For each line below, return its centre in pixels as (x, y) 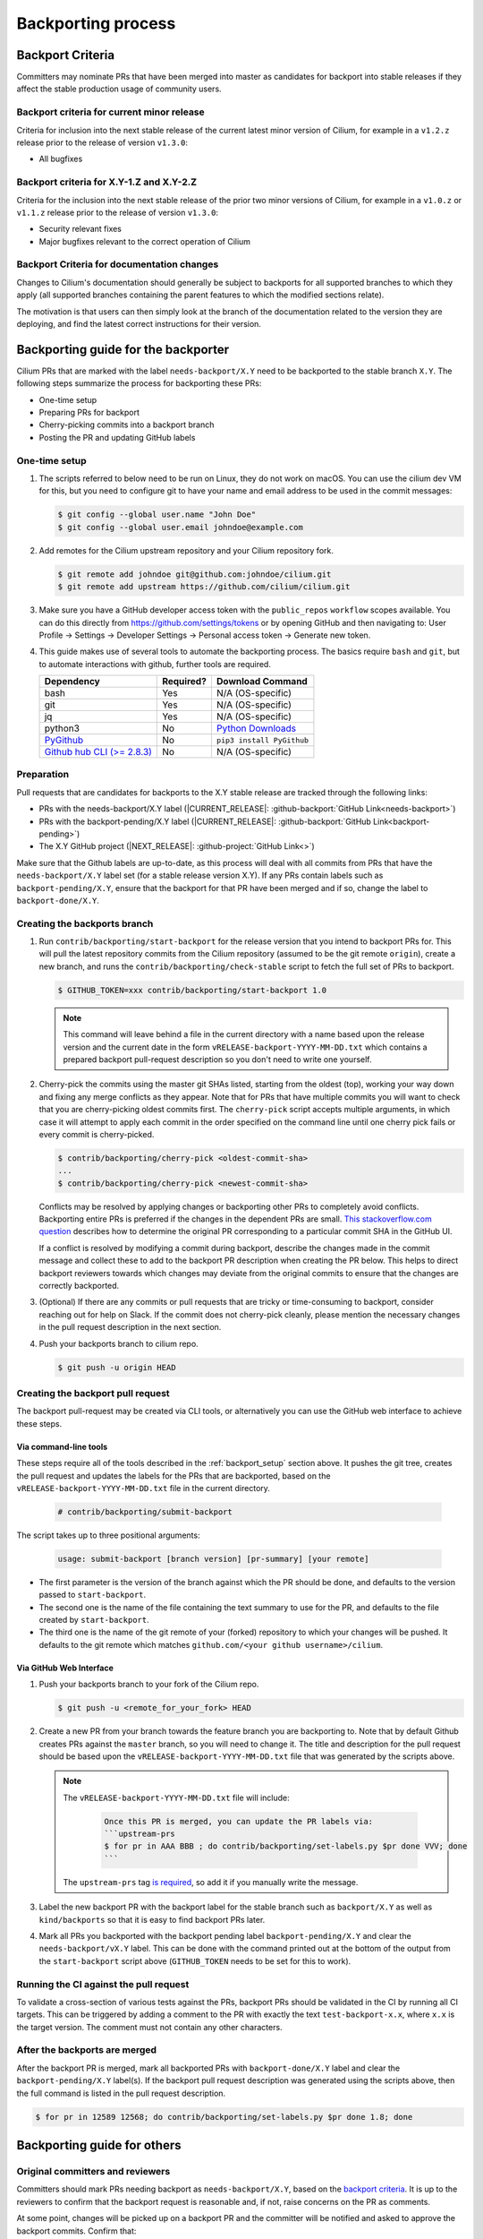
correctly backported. (79, 1286)
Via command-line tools (62, 1446)
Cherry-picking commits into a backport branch (127, 425)
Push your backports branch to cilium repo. (119, 1343)
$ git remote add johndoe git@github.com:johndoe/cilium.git (195, 574)
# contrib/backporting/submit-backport (145, 1512)
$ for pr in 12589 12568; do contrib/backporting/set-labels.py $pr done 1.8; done (224, 2117)
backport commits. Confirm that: (76, 2231)
